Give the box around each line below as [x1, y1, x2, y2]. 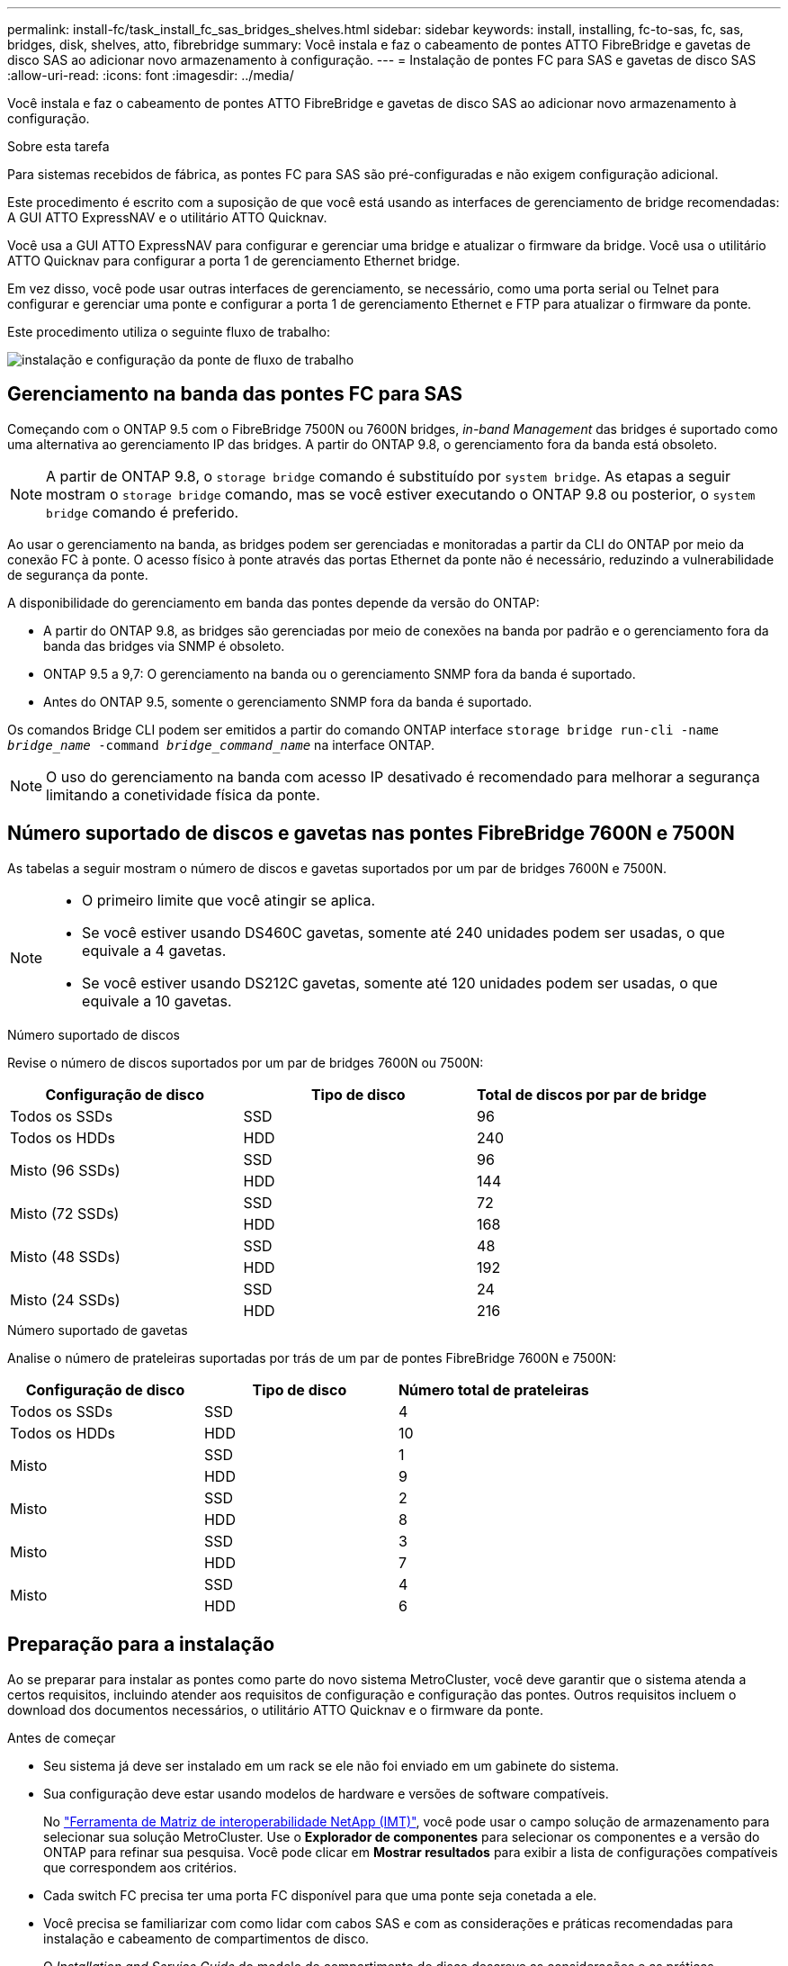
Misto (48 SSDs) [10, 1247, 121, 1266]
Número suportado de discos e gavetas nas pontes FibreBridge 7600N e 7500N [7, 822, 735, 845]
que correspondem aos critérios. [43, 1859, 237, 1875]
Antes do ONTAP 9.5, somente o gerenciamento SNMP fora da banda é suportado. [43, 693, 533, 709]
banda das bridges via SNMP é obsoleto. [43, 637, 285, 654]
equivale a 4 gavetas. [82, 941, 227, 960]
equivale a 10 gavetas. [82, 991, 232, 1010]
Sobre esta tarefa [7, 139, 110, 154]
